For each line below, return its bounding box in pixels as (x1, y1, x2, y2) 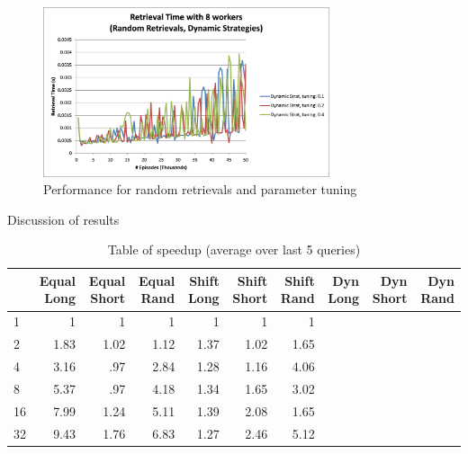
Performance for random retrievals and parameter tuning (43, 180, 357, 199)
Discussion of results (7, 209, 120, 228)
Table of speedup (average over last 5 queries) (107, 240, 361, 259)
